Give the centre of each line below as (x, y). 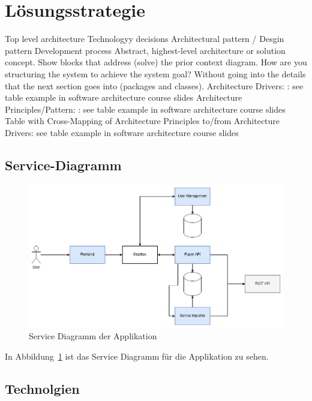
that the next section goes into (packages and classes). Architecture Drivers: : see (154, 85)
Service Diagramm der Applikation (93, 336)
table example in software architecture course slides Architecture (124, 97)
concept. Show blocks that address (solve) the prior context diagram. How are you (156, 62)
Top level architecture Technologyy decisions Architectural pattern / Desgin (145, 39)
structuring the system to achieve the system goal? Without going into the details (155, 73)
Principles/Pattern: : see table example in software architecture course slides (145, 109)
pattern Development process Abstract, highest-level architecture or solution (145, 50)
